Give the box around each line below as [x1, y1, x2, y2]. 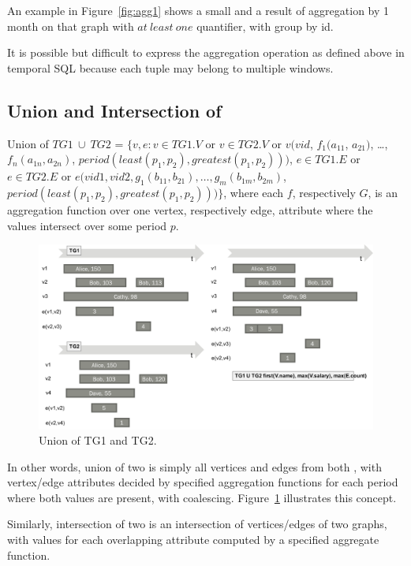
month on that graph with [7, 17, 134, 34]
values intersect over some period [7, 217, 167, 233]
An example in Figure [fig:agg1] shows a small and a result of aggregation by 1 [7, 2, 390, 18]
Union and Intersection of [7, 98, 222, 122]
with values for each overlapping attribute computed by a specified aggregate [7, 531, 379, 548]
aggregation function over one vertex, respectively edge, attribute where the [7, 201, 373, 218]
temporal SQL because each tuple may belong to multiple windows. [7, 59, 334, 76]
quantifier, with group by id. [196, 17, 334, 34]
